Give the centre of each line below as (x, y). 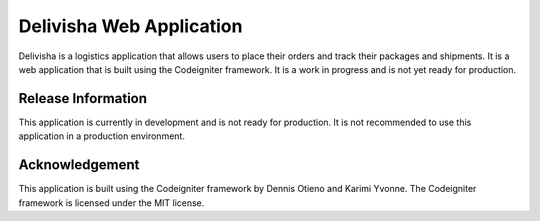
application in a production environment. (101, 136)
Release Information (83, 98)
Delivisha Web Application (130, 26)
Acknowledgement (79, 165)
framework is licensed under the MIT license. (111, 202)
